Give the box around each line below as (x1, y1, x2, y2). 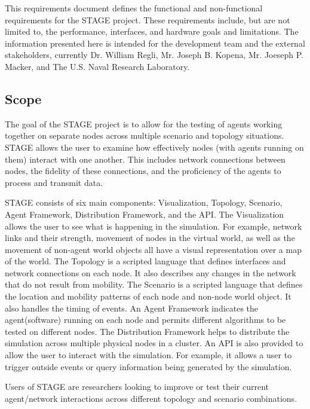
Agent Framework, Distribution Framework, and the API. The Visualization (5, 207, 284, 220)
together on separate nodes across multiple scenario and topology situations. (5, 129, 284, 142)
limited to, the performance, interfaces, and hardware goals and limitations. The (5, 25, 299, 38)
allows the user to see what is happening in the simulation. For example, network (5, 219, 302, 232)
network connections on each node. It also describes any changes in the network (5, 266, 296, 279)
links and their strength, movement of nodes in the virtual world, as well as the (5, 231, 295, 244)
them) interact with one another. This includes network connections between (5, 152, 286, 165)
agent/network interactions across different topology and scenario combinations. (5, 392, 297, 404)
